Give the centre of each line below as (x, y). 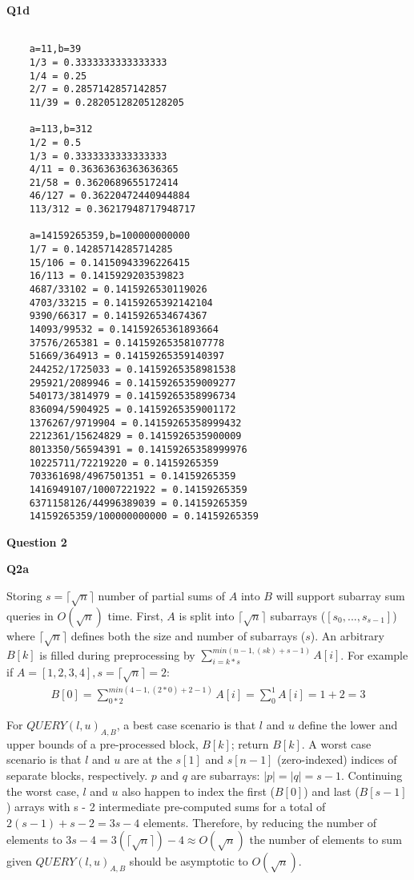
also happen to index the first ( (198, 791)
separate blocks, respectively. (77, 775)
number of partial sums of (162, 596)
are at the (148, 759)
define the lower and (348, 724)
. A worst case (336, 743)
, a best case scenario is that (186, 724)
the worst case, (43, 791)
